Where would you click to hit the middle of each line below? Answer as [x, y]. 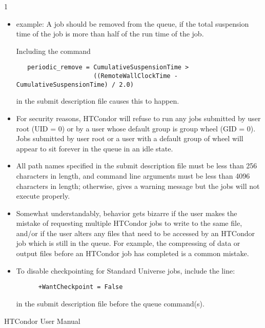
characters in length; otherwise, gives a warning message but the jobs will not [138, 186]
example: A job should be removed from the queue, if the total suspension [132, 23]
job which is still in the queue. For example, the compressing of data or [128, 243]
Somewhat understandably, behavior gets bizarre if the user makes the [127, 213]
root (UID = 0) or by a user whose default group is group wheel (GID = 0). [136, 128]
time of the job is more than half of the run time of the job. [110, 34]
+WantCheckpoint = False [80, 287]
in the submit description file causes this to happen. [98, 101]
